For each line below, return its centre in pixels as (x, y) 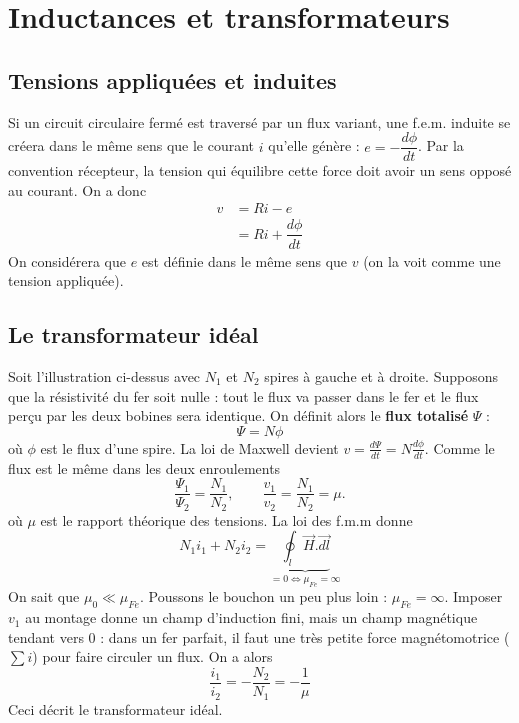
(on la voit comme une (432, 260)
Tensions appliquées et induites (172, 79)
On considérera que (67, 260)
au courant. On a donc (77, 189)
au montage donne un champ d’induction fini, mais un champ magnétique (251, 617)
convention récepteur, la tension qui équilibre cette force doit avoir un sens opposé (260, 170)
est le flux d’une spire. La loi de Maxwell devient (189, 447)
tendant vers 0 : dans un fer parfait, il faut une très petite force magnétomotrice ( (259, 636)
